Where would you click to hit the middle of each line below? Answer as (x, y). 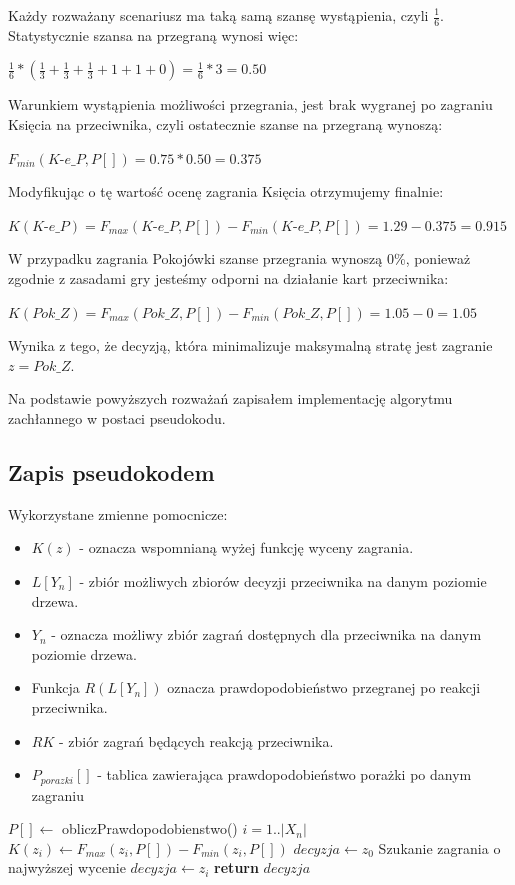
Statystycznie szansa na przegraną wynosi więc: (153, 34)
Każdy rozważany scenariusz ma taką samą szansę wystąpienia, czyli (218, 15)
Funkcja (55, 687)
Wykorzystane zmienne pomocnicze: (118, 513)
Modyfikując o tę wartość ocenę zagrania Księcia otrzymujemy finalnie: (226, 191)
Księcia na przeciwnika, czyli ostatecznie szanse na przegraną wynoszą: (225, 124)
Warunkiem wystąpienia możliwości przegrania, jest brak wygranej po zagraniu (250, 104)
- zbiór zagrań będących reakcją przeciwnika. (196, 740)
